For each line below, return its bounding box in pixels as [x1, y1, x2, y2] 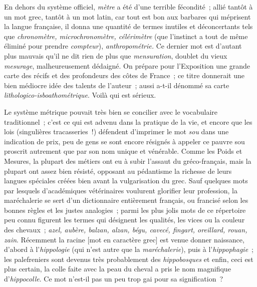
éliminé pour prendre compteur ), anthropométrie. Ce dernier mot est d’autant [4, 41, 242, 51]
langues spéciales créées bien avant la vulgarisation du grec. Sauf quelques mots [4, 175, 248, 186]
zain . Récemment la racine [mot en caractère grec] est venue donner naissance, [4, 234, 244, 244]
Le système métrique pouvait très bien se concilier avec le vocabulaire [4, 106, 218, 117]
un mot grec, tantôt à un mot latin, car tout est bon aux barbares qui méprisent [4, 11, 251, 22]
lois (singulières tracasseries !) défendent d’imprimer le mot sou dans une [4, 126, 229, 137]
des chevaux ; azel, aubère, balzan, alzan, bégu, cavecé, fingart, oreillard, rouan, [4, 224, 247, 235]
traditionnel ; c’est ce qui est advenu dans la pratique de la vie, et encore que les [4, 116, 252, 127]
